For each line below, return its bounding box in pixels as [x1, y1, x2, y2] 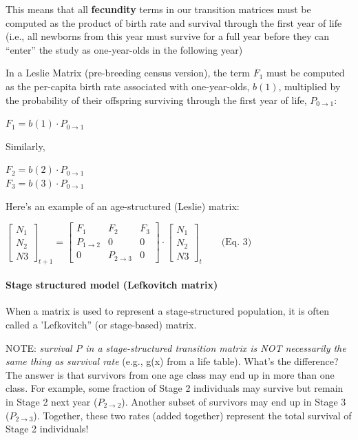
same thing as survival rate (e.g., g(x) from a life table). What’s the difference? [6, 354, 339, 368]
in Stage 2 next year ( [6, 395, 98, 409]
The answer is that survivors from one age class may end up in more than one [6, 367, 335, 381]
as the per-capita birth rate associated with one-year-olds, [6, 78, 250, 93]
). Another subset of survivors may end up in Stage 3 [121, 395, 346, 409]
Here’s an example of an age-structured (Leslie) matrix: [6, 198, 240, 213]
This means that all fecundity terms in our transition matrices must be [6, 2, 311, 16]
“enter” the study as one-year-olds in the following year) [6, 42, 243, 56]
